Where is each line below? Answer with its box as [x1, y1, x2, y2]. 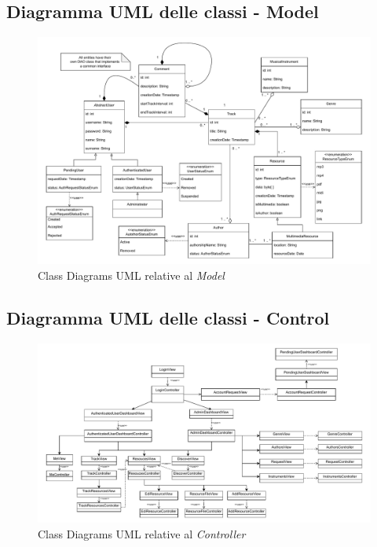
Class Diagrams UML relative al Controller [38, 525, 246, 541]
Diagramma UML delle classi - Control [6, 305, 330, 329]
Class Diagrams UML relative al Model [38, 266, 225, 283]
